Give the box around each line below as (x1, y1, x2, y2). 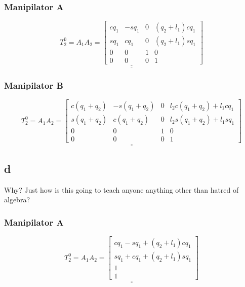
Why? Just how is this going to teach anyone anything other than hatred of (4, 184, 239, 195)
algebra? (4, 194, 30, 205)
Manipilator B (4, 79, 63, 91)
